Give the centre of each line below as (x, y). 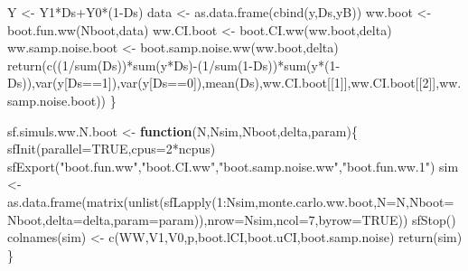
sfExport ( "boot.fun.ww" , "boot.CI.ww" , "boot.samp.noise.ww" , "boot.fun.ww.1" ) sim (233, 166)
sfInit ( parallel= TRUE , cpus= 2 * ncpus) (112, 149)
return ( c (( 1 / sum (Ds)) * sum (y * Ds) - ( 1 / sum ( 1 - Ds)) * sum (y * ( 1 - (174, 65)
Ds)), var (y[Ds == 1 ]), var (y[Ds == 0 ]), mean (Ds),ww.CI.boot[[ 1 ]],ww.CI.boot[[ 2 (218, 83)
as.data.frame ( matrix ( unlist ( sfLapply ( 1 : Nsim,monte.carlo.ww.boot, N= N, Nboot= (231, 201)
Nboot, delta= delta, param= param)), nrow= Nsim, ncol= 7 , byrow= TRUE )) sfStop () (232, 219)
